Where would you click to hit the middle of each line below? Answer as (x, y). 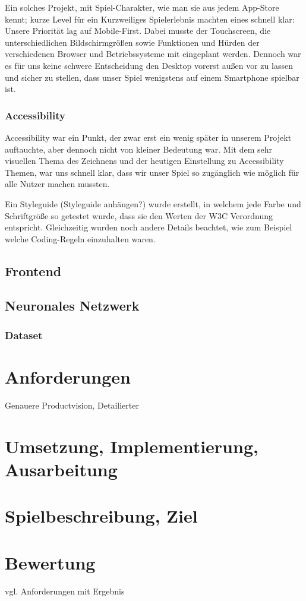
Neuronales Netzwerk (72, 306)
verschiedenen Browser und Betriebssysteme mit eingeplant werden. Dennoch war (153, 54)
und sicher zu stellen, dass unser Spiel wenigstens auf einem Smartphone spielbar (152, 77)
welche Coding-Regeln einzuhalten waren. (80, 238)
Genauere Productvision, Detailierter (72, 405)
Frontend (33, 271)
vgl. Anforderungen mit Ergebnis (65, 591)
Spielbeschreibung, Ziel (101, 516)
